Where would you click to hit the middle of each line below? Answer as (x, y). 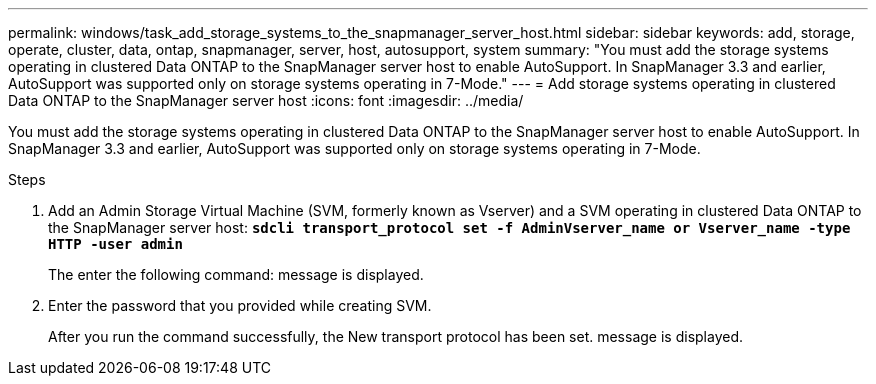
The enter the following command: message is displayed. (236, 274)
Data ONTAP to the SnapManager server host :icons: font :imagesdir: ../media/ (266, 100)
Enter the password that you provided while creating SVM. (240, 305)
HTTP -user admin (115, 244)
